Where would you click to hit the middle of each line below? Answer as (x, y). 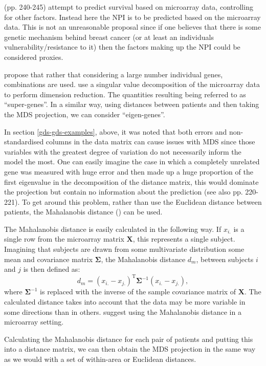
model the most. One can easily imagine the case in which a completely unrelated (132, 162)
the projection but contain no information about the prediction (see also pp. (124, 192)
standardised (24, 142)
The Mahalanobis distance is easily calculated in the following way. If (113, 229)
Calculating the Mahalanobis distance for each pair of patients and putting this (129, 339)
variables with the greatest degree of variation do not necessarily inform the (123, 151)
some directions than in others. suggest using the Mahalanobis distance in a (123, 311)
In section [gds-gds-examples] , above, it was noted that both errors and (116, 131)
